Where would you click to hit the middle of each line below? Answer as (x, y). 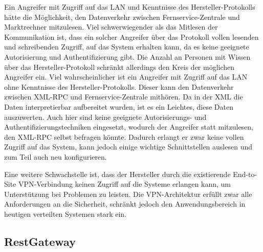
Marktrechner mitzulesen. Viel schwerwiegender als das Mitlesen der (111, 27)
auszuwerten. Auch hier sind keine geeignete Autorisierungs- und (105, 117)
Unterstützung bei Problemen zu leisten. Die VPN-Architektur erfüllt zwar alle (128, 194)
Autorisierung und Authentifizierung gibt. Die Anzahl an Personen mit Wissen (127, 56)
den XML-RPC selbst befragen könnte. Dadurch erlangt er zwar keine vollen (124, 136)
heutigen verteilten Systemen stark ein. (65, 213)
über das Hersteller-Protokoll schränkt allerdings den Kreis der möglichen (119, 67)
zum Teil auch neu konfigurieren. (56, 156)
